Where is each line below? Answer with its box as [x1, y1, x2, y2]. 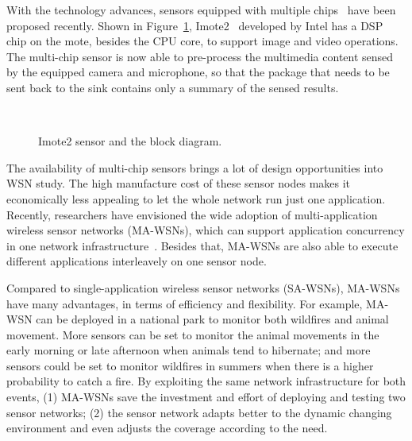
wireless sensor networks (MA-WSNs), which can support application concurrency [6, 222, 405, 238]
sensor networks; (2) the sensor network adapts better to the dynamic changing [6, 404, 392, 420]
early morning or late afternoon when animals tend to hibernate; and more [6, 342, 371, 358]
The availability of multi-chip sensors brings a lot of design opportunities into [6, 159, 383, 176]
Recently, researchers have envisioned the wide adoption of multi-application [6, 206, 378, 222]
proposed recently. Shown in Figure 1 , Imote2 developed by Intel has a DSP [6, 17, 383, 33]
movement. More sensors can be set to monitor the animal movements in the [6, 326, 379, 342]
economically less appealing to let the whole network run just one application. [6, 190, 386, 207]
